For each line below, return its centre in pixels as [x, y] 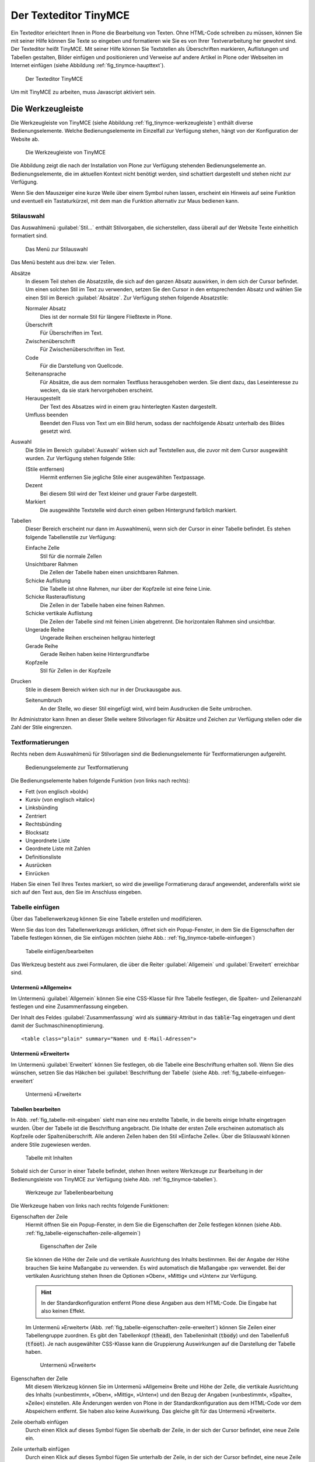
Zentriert [36, 816]
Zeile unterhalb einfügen [40, 1449]
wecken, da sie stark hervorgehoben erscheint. [97, 390]
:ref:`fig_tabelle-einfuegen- [253, 1073]
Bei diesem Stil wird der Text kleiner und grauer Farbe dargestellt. [119, 494]
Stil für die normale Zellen [71, 556]
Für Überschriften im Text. [71, 333]
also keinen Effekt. [63, 1311]
